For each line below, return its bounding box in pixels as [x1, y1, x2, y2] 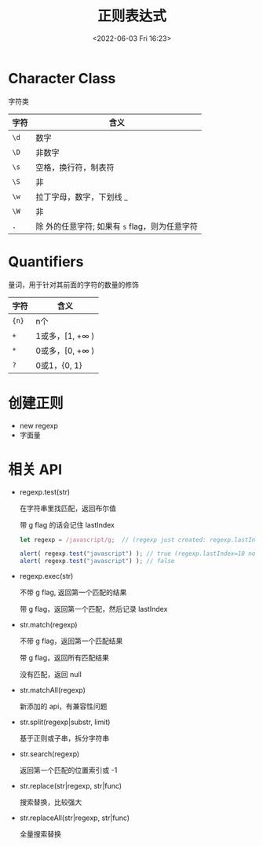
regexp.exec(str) [19, 572, 74, 581]
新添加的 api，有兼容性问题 [19, 701, 108, 712]
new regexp [19, 421, 59, 430]
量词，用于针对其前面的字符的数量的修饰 [8, 280, 139, 289]
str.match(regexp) [19, 620, 78, 630]
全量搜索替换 [19, 829, 61, 839]
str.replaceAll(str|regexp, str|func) [19, 813, 130, 822]
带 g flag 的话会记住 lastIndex [19, 520, 115, 529]
